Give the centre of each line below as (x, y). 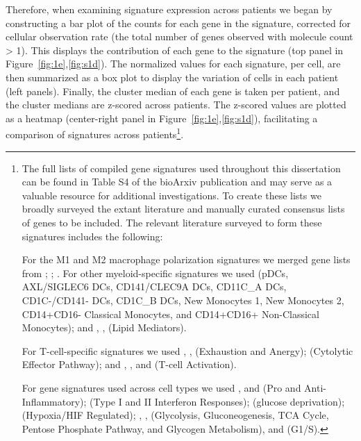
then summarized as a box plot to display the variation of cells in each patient (172, 77)
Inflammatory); (54, 401)
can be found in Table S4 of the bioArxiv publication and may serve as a (177, 182)
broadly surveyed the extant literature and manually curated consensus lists (183, 209)
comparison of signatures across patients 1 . (95, 133)
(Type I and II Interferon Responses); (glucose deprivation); (217, 401)
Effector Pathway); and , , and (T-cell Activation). (129, 364)
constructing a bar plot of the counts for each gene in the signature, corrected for (178, 23)
